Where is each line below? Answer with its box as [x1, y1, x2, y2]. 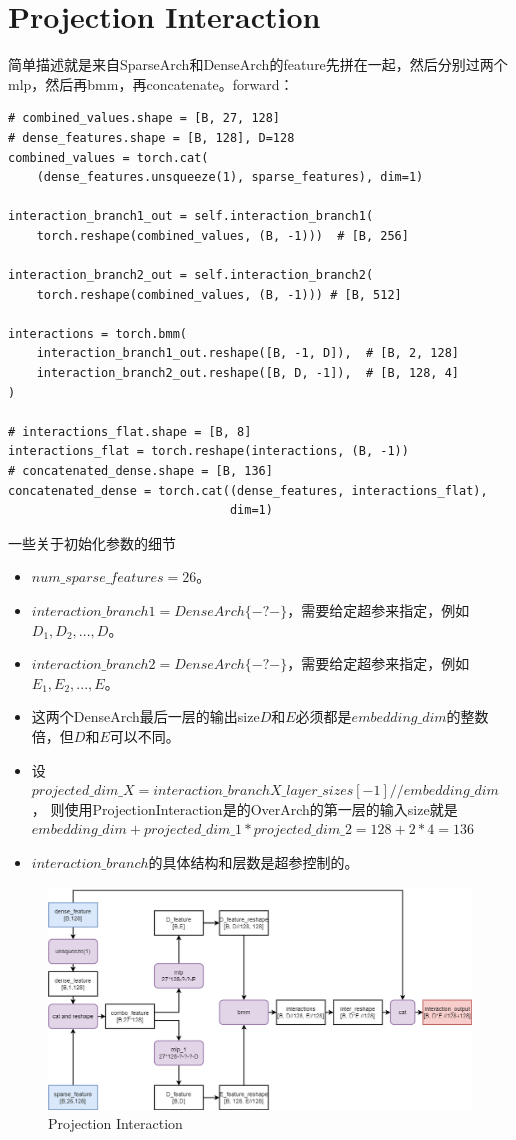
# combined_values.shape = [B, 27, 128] [8, 111, 281, 126]
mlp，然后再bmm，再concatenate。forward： [8, 73, 294, 94]
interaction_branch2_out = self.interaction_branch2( [8, 268, 374, 283]
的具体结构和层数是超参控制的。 [148, 851, 359, 872]
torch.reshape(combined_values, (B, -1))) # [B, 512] [36, 287, 402, 302]
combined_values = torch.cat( [8, 150, 209, 165]
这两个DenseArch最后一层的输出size [31, 706, 260, 727]
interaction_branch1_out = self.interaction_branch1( [8, 209, 374, 224]
